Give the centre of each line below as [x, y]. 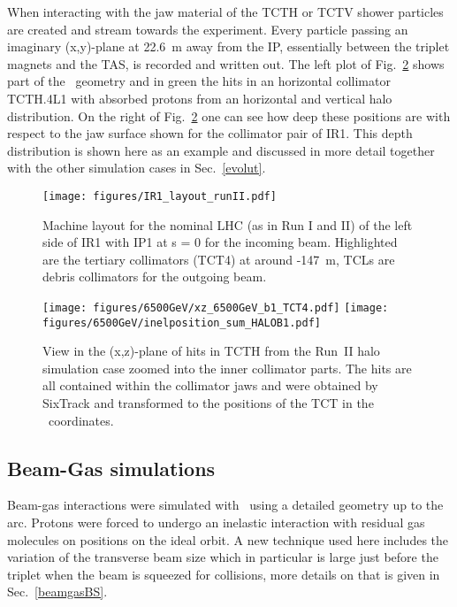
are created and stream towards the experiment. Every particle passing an [208, 29]
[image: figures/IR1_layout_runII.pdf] [160, 196]
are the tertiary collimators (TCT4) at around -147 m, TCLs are [219, 259]
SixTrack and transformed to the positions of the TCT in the [208, 403]
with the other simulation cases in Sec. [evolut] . [137, 168]
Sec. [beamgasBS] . [57, 592]
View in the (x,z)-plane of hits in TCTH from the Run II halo [211, 351]
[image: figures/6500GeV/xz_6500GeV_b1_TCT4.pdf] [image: [216, 307]
